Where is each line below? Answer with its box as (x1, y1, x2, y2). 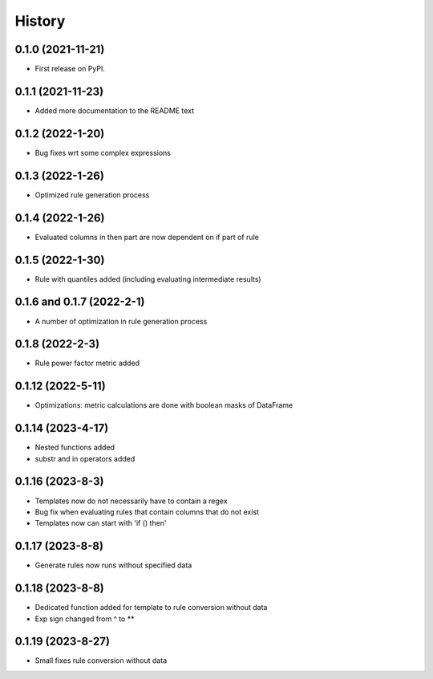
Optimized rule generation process (34, 189, 150, 200)
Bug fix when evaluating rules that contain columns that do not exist (34, 506, 260, 517)
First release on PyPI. (34, 64, 106, 74)
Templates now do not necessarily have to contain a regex (34, 496, 228, 506)
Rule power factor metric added (34, 358, 140, 368)
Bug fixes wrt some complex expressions (34, 148, 172, 157)
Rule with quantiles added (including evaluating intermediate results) (34, 274, 261, 284)
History (14, 12, 66, 30)
